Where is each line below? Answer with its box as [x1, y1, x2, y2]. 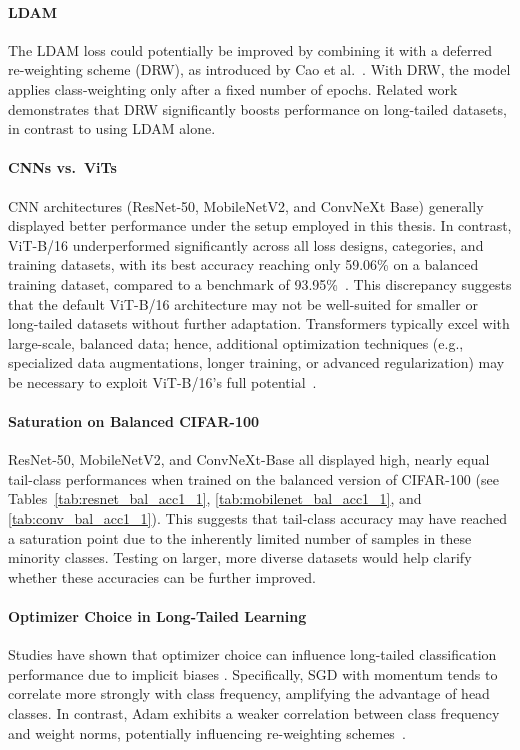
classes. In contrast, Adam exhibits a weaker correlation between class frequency [8, 703, 500, 724]
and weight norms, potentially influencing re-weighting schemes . [8, 722, 406, 743]
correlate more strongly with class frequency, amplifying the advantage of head [8, 683, 490, 704]
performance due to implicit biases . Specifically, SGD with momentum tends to [8, 663, 498, 684]
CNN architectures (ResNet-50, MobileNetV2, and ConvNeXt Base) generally [8, 195, 484, 216]
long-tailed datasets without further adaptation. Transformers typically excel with [8, 313, 510, 334]
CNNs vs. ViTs [8, 157, 117, 178]
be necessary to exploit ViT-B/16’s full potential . [8, 371, 317, 392]
